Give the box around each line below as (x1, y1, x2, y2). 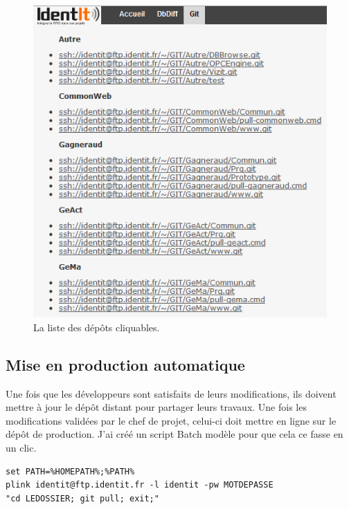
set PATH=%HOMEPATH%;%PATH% (6, 466, 135, 476)
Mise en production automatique (6, 353, 245, 375)
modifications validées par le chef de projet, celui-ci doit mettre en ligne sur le (6, 413, 337, 427)
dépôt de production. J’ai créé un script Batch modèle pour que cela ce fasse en (6, 427, 343, 441)
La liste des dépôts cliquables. (33, 320, 160, 334)
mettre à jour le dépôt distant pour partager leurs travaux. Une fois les (6, 400, 307, 414)
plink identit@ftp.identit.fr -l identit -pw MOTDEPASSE (6, 480, 274, 490)
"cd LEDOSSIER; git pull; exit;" (6, 493, 159, 503)
